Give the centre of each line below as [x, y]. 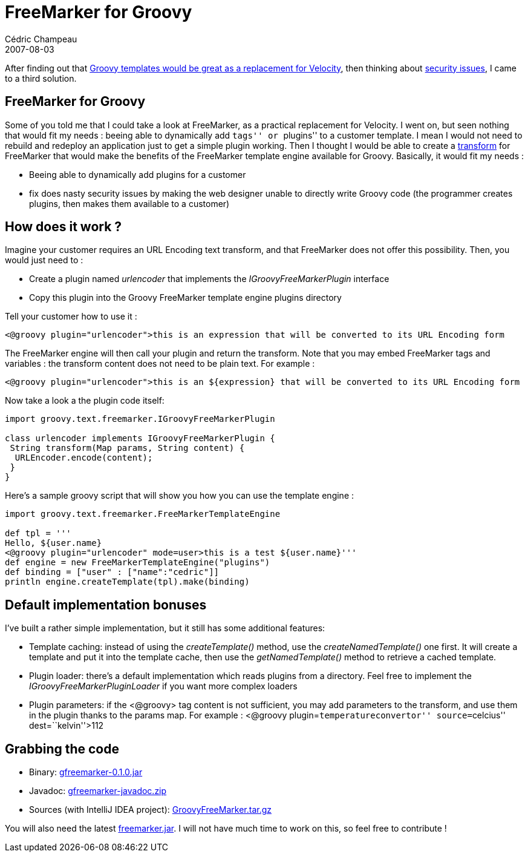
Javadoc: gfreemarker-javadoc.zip [98, 791]
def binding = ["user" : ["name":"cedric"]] [112, 572]
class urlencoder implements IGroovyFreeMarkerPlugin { [140, 438]
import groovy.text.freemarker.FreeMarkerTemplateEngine [143, 514]
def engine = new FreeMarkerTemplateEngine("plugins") [138, 563]
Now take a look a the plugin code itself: [85, 401]
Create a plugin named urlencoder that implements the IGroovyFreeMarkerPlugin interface [209, 279]
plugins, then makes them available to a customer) [129, 203]
